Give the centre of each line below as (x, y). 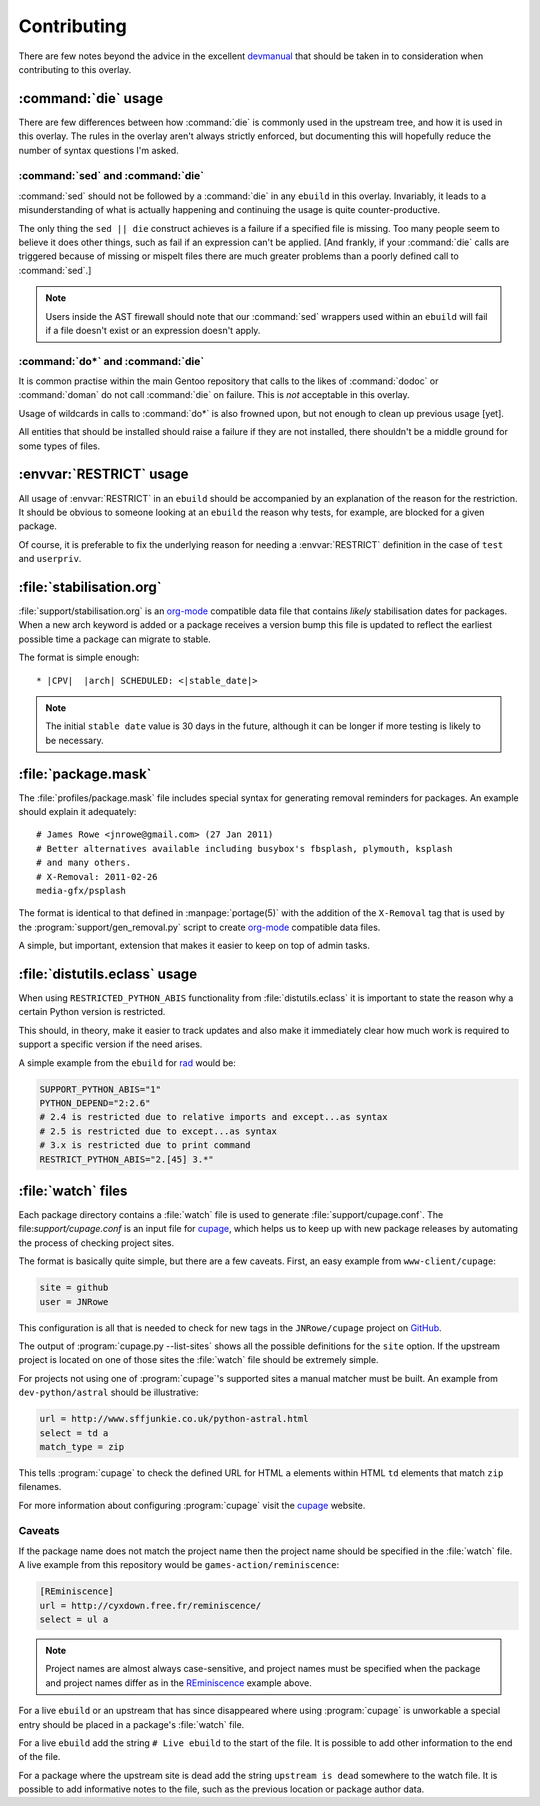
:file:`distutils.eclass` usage (108, 973)
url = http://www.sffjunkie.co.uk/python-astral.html (174, 1419)
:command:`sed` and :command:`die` (111, 176)
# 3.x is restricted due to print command (145, 1145)
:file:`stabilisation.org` (90, 586)
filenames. (40, 1487)
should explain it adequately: (77, 811)
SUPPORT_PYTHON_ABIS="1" (100, 1089)
